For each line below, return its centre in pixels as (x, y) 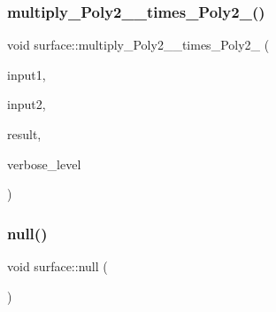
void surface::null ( (57, 266)
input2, (27, 104)
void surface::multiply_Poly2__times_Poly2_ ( (138, 45)
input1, (27, 74)
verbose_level (44, 164)
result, (24, 134)
